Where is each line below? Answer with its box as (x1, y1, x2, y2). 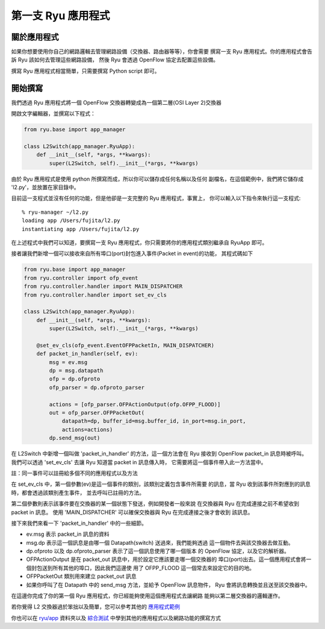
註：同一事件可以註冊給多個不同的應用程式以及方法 (11, 469, 138, 477)
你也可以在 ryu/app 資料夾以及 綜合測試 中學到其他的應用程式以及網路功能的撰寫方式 (11, 614, 221, 621)
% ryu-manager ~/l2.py (22, 208, 89, 215)
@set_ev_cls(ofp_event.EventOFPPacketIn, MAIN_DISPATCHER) (36, 342, 215, 349)
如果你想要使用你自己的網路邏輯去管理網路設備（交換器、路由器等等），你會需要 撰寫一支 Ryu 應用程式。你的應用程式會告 (11, 48, 312, 55)
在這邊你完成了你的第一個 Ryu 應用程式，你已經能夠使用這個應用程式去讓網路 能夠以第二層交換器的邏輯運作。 (11, 592, 283, 600)
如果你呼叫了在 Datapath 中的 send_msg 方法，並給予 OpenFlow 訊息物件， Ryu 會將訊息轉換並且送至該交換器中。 (26, 581, 311, 588)
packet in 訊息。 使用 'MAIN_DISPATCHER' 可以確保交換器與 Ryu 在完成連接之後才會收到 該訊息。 (11, 509, 253, 516)
